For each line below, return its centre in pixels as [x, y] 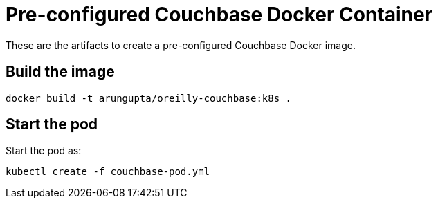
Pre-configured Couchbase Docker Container [219, 15]
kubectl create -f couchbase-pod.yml [108, 172]
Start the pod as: [44, 151]
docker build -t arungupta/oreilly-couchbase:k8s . [149, 98]
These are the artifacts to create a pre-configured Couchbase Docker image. [181, 45]
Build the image [60, 72]
